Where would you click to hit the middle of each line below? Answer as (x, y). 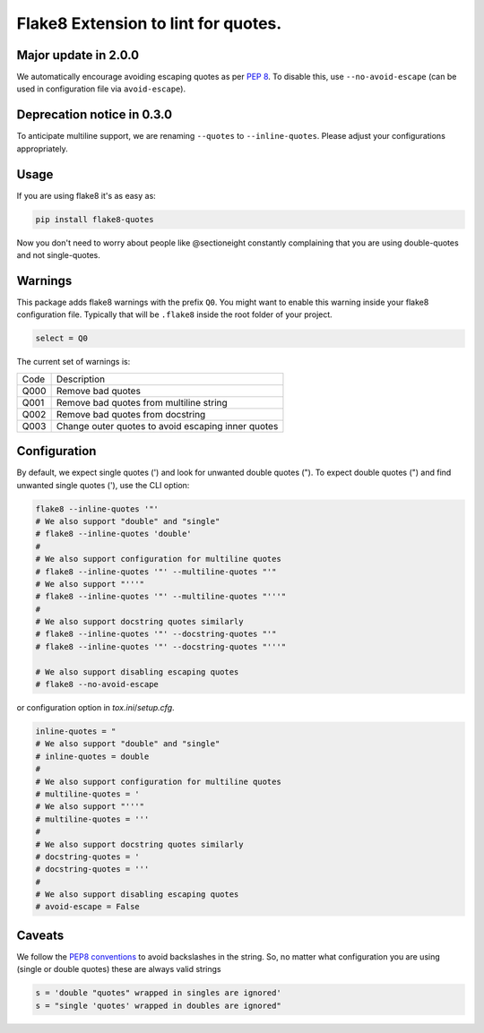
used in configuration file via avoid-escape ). (101, 89)
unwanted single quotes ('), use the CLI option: (103, 485)
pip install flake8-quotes (95, 219)
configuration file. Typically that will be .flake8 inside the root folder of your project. (175, 314)
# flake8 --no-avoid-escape (97, 684)
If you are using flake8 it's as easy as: (86, 195)
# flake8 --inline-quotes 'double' (113, 534)
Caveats (40, 935)
